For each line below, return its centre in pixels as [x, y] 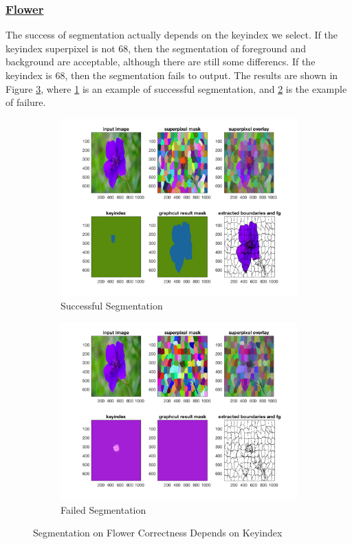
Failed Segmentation [103, 509]
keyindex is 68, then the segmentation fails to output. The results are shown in [172, 75]
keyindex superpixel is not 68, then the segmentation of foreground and [156, 48]
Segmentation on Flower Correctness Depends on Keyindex [158, 533]
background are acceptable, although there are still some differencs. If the [161, 62]
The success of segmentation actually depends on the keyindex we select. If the [172, 35]
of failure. [26, 102]
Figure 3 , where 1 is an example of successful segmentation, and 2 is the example [176, 88]
